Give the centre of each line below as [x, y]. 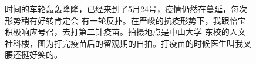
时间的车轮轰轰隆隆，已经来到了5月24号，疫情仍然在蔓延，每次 [126, 9]
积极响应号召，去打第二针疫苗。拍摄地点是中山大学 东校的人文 [125, 32]
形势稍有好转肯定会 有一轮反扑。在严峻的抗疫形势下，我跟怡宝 [125, 20]
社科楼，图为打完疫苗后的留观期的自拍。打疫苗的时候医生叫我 [124, 43]
